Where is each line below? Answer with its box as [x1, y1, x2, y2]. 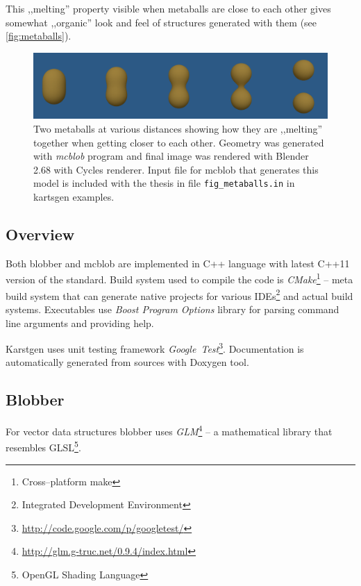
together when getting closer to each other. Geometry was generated [33, 135, 324, 149]
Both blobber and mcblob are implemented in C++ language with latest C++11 [6, 256, 350, 270]
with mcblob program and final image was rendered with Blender [33, 149, 309, 163]
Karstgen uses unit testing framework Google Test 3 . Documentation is [6, 340, 304, 355]
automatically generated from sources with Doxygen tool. [6, 355, 249, 369]
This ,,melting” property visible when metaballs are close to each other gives [6, 1, 331, 15]
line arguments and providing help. [6, 315, 154, 330]
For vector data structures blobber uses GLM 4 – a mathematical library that [6, 422, 333, 438]
